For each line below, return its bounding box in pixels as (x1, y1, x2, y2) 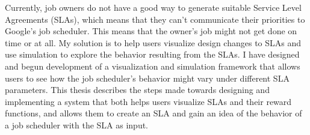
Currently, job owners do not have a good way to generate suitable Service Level (5, 1, 302, 13)
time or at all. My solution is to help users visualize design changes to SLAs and (5, 36, 302, 49)
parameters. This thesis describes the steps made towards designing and (5, 83, 270, 96)
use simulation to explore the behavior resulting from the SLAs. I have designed (5, 48, 300, 61)
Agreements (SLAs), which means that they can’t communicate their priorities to (5, 13, 305, 25)
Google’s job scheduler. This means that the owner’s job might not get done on (5, 25, 297, 37)
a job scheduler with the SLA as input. (5, 118, 149, 131)
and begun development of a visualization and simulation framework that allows (5, 59, 300, 72)
